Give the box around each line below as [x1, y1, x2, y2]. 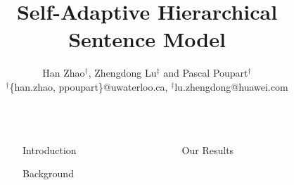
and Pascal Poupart [163, 65, 248, 80]
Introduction [22, 142, 77, 157]
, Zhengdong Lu [88, 65, 157, 80]
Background [22, 166, 74, 181]
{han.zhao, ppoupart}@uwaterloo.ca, [9, 79, 168, 94]
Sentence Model [68, 25, 226, 53]
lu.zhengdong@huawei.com [174, 79, 288, 94]
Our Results [181, 142, 234, 157]
